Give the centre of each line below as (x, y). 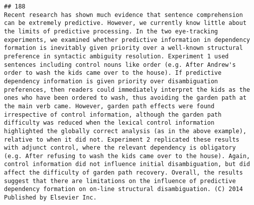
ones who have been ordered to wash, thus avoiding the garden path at (125, 98)
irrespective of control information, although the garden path (113, 114)
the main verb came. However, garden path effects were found (109, 106)
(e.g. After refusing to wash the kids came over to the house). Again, (127, 156)
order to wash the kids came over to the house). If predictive (113, 73)
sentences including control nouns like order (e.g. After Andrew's (120, 65)
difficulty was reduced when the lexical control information (109, 123)
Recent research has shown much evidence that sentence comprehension (124, 15)
